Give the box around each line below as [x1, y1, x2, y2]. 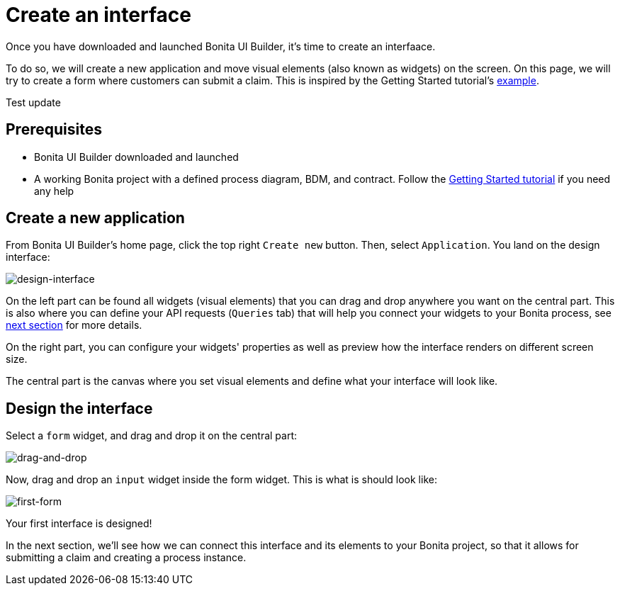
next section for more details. [6, 319, 142, 332]
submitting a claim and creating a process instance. [6, 551, 247, 564]
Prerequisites [6, 120, 102, 139]
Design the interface [6, 399, 153, 417]
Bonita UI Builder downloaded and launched [34, 150, 239, 163]
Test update [6, 96, 61, 108]
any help [34, 184, 74, 197]
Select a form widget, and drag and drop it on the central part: [6, 429, 298, 442]
